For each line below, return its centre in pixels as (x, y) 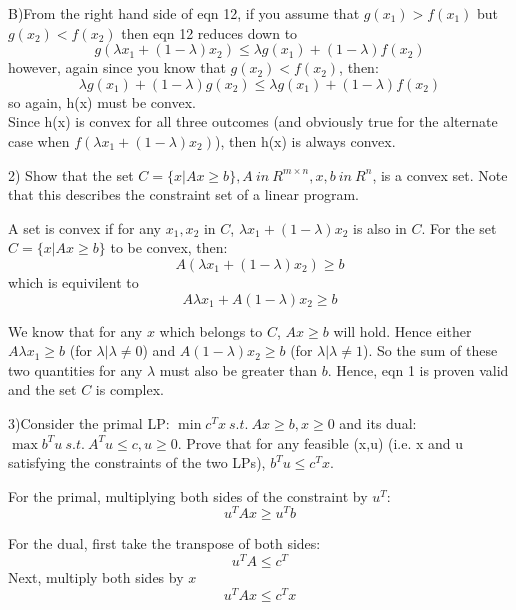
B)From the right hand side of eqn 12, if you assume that (184, 13)
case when (39, 140)
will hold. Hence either (402, 330)
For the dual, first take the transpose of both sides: (164, 543)
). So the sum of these (430, 350)
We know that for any (75, 330)
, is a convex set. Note (440, 174)
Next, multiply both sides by (96, 577)
